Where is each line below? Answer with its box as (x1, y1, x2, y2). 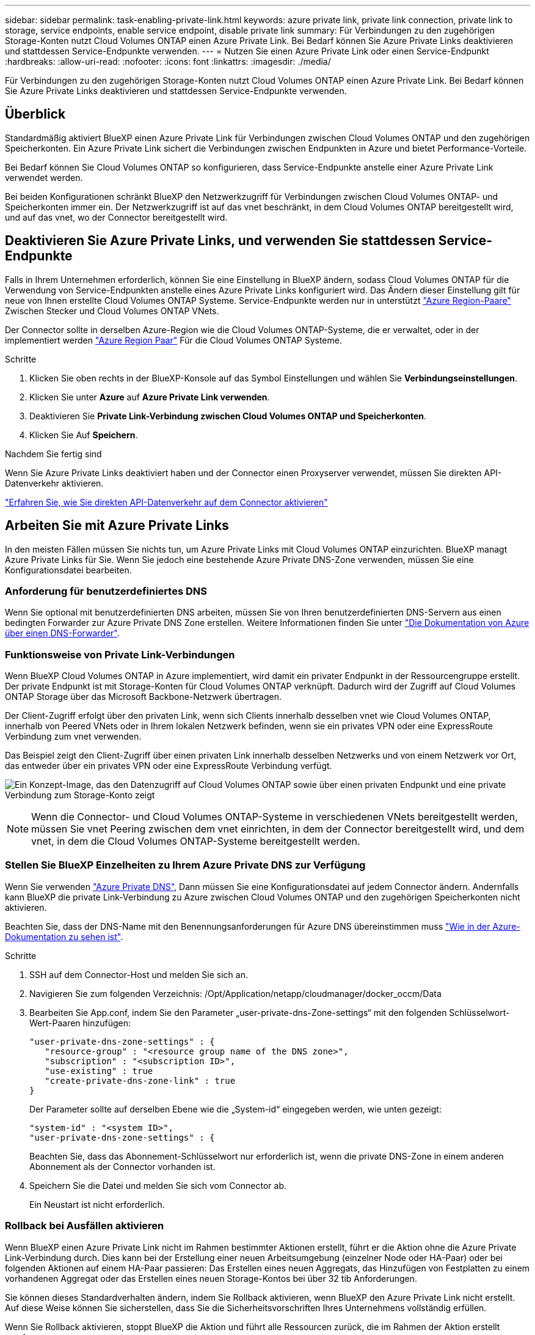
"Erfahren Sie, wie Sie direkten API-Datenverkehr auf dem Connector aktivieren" (5, 496, 328, 507)
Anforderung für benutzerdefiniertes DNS (5, 584, 207, 597)
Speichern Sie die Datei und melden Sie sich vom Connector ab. (29, 1180, 286, 1191)
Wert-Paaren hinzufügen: (29, 1017, 131, 1028)
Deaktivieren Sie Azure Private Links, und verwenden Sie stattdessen (5, 233, 435, 249)
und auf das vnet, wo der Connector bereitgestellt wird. (5, 211, 228, 223)
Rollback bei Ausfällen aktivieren (5, 1219, 164, 1232)
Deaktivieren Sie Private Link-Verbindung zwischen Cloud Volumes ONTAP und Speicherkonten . (29, 410, 427, 421)
